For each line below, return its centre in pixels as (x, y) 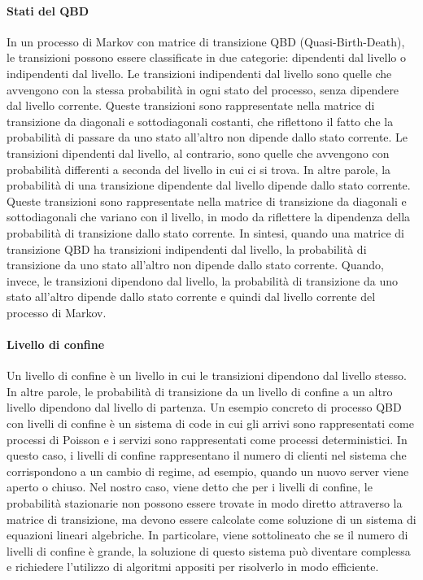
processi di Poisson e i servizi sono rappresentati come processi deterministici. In (207, 439)
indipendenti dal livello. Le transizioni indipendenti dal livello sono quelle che (199, 73)
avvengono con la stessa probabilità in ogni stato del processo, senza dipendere (203, 89)
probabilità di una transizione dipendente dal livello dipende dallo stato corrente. (209, 185)
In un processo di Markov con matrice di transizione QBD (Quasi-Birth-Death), (206, 41)
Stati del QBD (48, 10)
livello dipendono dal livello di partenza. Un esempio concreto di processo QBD (204, 407)
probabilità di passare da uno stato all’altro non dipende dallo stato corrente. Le (207, 137)
